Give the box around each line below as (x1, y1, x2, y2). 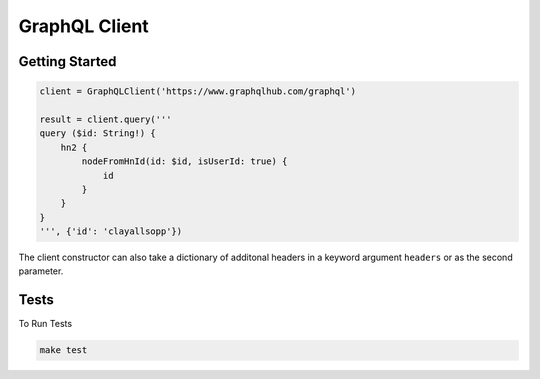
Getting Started (18, 53, 117, 70)
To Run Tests (18, 318, 73, 330)
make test (39, 345, 88, 356)
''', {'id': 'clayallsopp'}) (39, 226, 183, 237)
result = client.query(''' (39, 113, 172, 125)
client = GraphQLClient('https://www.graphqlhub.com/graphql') (39, 86, 357, 97)
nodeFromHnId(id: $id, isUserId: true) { (81, 156, 288, 167)
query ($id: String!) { (39, 128, 157, 139)
